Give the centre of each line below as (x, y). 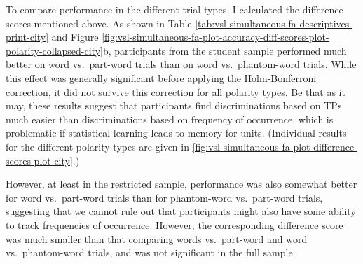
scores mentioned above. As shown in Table (99, 23)
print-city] (27, 37)
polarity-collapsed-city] (54, 50)
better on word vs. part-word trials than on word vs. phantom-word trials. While (181, 64)
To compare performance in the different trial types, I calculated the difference (174, 9)
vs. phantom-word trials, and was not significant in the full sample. (151, 252)
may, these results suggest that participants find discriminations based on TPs (174, 105)
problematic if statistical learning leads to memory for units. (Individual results (176, 133)
